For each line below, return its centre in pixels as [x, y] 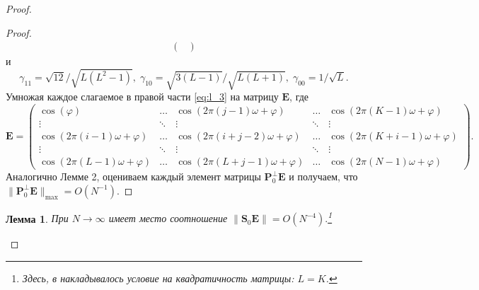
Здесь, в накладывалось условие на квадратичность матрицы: [158, 278]
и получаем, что [323, 176]
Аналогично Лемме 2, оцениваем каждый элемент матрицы [133, 176]
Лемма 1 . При [37, 218]
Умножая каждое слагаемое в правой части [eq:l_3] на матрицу [142, 97]
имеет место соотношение [168, 218]
